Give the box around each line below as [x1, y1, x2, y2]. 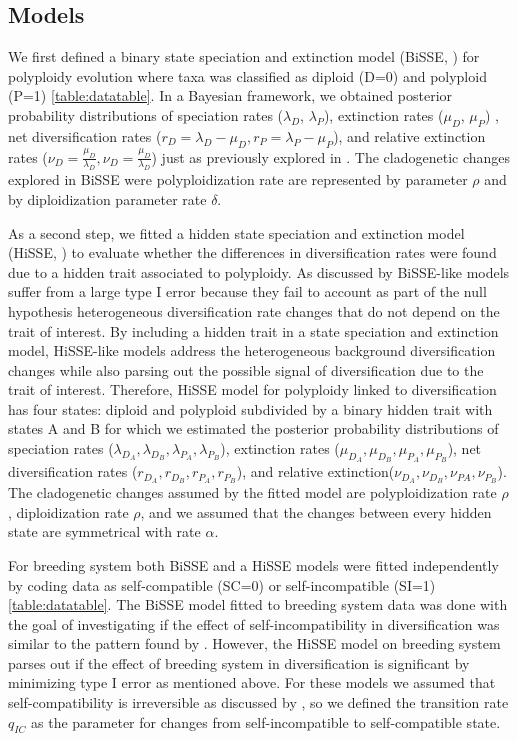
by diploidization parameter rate [8, 188, 207, 209]
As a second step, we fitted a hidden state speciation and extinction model [8, 222, 465, 243]
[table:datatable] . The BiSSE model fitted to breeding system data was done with [8, 594, 508, 615]
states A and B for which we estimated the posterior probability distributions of [8, 418, 499, 439]
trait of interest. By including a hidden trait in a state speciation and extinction [8, 320, 499, 341]
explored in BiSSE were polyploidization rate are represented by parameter [8, 169, 468, 190]
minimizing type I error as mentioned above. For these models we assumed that [8, 672, 496, 693]
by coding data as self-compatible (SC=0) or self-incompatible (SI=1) [8, 574, 436, 595]
